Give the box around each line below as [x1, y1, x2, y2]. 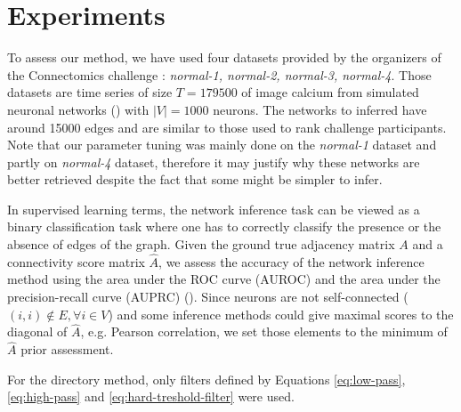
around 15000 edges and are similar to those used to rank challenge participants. [7, 117, 447, 136]
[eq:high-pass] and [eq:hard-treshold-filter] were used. [7, 387, 295, 406]
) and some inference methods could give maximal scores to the [108, 304, 454, 323]
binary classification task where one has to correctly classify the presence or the [7, 217, 441, 236]
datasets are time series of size [7, 83, 173, 101]
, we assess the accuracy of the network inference [158, 252, 425, 271]
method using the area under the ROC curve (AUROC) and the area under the [7, 270, 441, 288]
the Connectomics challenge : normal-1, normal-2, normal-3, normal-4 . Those [7, 65, 432, 84]
